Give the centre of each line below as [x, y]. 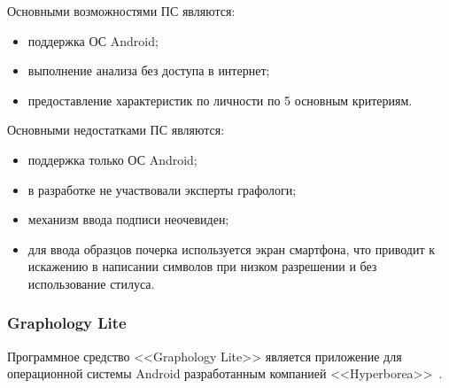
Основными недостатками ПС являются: [116, 130]
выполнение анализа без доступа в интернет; [149, 70]
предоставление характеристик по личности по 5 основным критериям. [220, 100]
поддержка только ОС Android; [112, 159]
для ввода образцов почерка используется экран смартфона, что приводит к [232, 248]
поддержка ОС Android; [93, 40]
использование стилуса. [91, 283]
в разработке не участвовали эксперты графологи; [162, 189]
